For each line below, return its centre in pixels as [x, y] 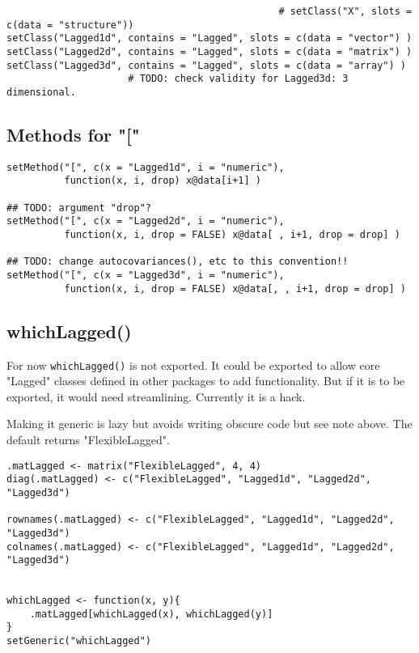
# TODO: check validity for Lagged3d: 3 [238, 79]
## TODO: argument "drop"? [79, 208]
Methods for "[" [73, 134]
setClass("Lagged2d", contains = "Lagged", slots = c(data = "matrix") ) [209, 51]
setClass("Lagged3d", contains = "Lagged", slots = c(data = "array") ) [206, 65]
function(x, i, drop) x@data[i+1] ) [163, 181]
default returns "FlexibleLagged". [88, 439]
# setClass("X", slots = [345, 11]
